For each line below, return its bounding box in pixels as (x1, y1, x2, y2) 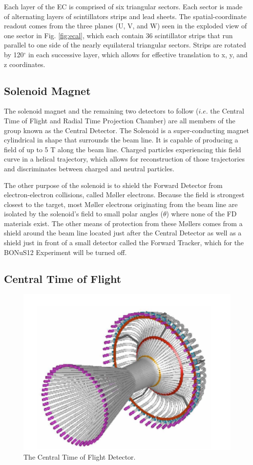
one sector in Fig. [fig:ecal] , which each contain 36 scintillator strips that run (4, 30, 233, 40)
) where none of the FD (166, 209, 237, 219)
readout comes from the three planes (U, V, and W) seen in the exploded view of (4, 21, 247, 31)
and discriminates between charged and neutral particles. (4, 163, 174, 173)
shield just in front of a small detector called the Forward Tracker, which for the (4, 237, 244, 248)
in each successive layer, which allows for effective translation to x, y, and (28, 49, 248, 59)
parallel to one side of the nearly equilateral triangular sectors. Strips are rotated (4, 40, 246, 50)
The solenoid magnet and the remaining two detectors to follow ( (4, 106, 199, 116)
